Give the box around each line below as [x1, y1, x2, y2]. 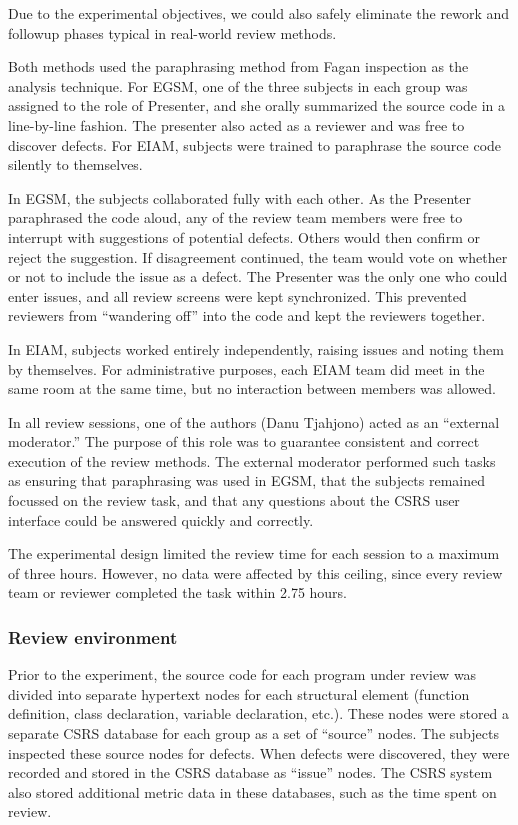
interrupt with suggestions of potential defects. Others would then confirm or [8, 226, 480, 247]
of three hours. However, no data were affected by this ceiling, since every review [8, 562, 503, 583]
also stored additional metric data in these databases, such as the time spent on [8, 781, 497, 802]
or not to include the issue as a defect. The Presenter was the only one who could [8, 266, 508, 287]
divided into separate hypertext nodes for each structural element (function [8, 683, 470, 704]
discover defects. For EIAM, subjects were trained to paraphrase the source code [8, 134, 502, 155]
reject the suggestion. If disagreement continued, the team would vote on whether [8, 246, 508, 267]
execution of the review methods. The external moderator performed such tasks [8, 450, 496, 471]
